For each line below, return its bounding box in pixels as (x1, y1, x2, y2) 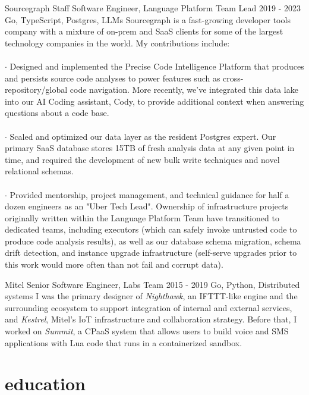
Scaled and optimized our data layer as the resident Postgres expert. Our (10, 130, 276, 142)
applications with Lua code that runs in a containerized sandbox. (5, 336, 242, 349)
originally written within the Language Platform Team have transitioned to (5, 211, 279, 224)
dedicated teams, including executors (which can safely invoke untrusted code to (5, 223, 297, 236)
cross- (223, 71, 244, 84)
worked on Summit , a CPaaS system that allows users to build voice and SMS (5, 325, 289, 337)
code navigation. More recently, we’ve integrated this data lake (70, 83, 298, 96)
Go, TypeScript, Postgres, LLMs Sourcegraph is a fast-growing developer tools (5, 13, 291, 26)
